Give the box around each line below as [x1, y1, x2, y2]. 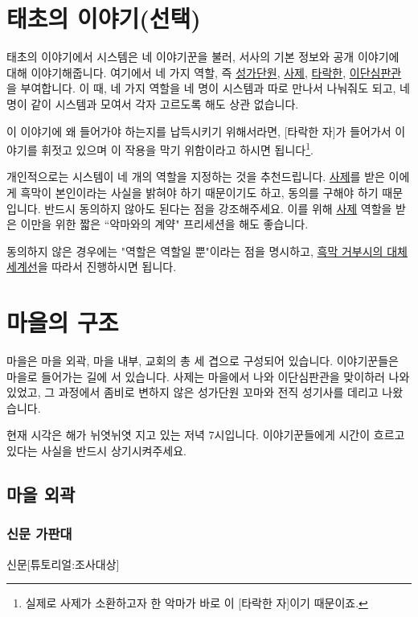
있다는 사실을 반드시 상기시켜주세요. [6, 442, 186, 459]
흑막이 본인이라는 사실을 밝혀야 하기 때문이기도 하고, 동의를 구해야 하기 [20, 183, 379, 200]
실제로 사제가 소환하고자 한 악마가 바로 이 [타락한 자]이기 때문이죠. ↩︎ [25, 594, 368, 611]
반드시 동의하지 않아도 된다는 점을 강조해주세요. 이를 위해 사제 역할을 [44, 199, 392, 216]
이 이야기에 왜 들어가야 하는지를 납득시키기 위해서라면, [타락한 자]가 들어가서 [6, 122, 391, 139]
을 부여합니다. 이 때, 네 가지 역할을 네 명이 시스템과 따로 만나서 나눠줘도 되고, [6, 80, 396, 97]
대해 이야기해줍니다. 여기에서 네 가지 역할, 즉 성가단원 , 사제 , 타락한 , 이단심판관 [6, 64, 402, 80]
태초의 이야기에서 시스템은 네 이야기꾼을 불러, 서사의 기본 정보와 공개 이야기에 [6, 48, 400, 65]
